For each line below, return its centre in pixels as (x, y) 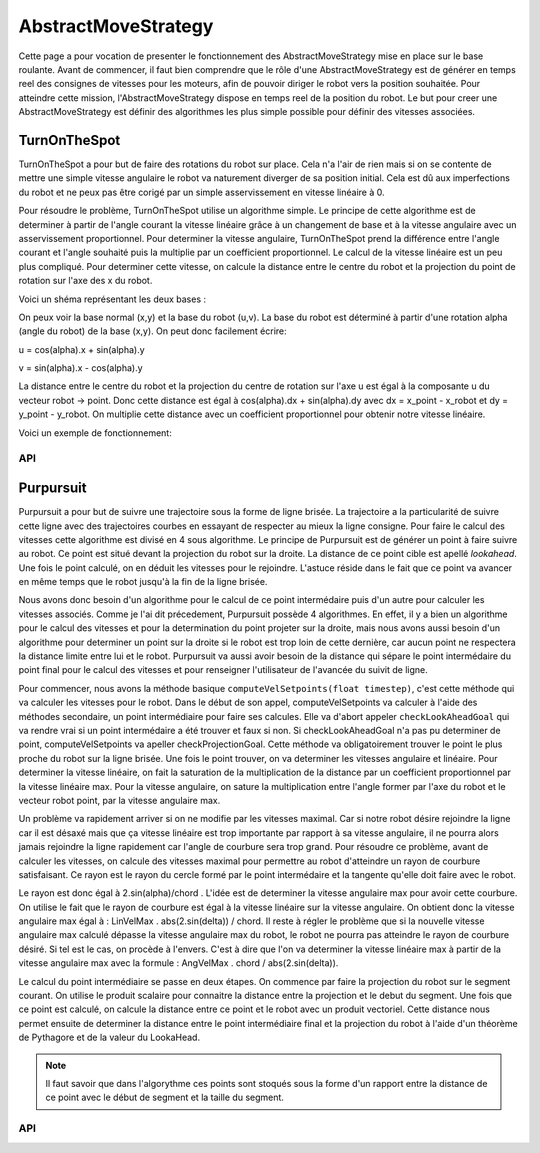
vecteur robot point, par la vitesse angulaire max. (119, 800)
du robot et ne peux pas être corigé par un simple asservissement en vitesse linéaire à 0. (201, 192)
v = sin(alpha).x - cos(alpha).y (81, 368)
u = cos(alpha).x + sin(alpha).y (81, 349)
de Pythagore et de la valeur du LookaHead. (109, 1037)
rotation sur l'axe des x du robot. (85, 281)
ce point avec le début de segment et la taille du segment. (165, 1097)
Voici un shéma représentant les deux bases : (112, 299)
